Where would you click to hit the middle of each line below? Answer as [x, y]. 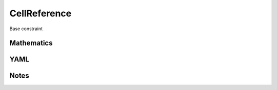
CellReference [41, 13]
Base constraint [26, 29]
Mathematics [31, 43]
